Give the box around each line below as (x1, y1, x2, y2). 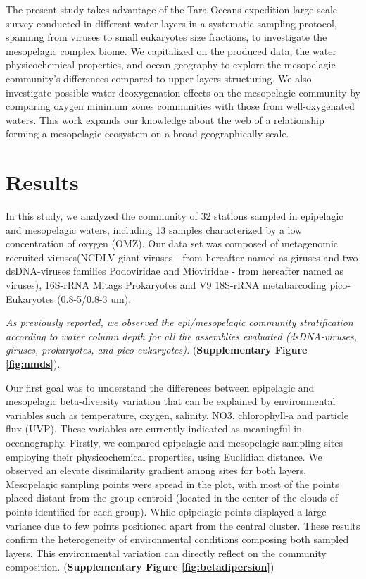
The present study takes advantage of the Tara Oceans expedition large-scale (6, 2, 338, 16)
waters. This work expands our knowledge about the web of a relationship (6, 112, 324, 127)
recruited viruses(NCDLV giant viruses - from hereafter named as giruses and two (6, 249, 358, 264)
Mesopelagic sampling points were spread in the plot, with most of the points (6, 476, 339, 491)
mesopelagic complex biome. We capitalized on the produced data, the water (6, 43, 336, 58)
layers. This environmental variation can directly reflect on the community (6, 545, 327, 560)
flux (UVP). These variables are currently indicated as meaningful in (6, 421, 302, 436)
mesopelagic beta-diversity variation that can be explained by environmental (6, 394, 336, 409)
